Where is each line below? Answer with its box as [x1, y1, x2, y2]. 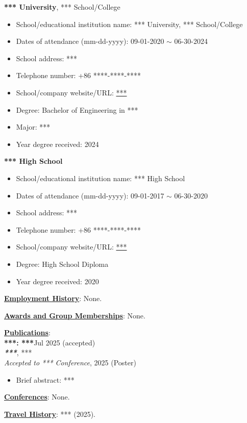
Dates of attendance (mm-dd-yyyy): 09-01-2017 [16, 190, 164, 201]
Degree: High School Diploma [16, 258, 109, 269]
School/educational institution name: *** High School [16, 172, 185, 183]
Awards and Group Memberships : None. [4, 310, 145, 320]
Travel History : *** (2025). [4, 408, 95, 419]
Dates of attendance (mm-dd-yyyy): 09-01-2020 [16, 36, 164, 46]
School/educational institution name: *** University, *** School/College [16, 18, 243, 29]
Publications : [4, 327, 51, 338]
